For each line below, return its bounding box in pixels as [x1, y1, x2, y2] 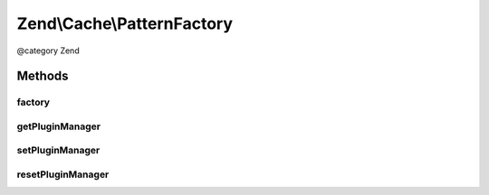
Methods [16, 69, 69, 84]
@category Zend [16, 45, 81, 56]
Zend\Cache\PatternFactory [16, 14, 234, 33]
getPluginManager [16, 120, 101, 133]
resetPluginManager [16, 168, 110, 181]
